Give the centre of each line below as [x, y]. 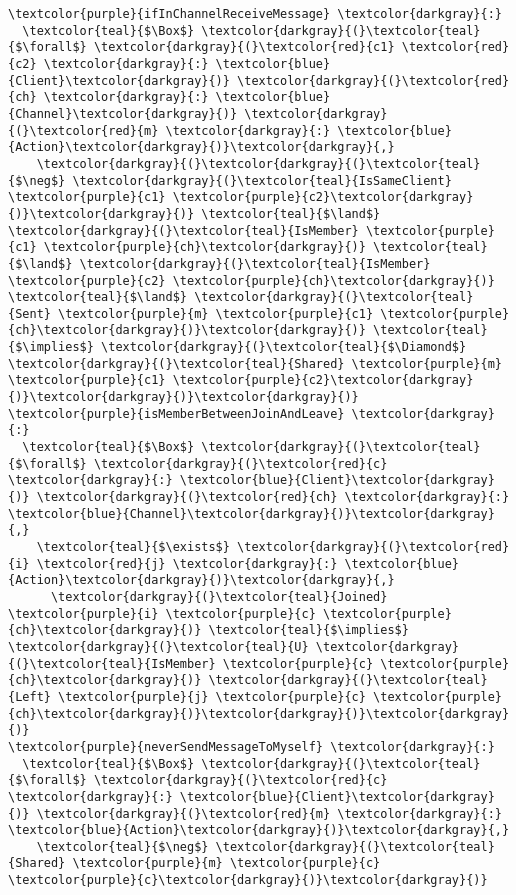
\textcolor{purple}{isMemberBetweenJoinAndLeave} [176, 413]
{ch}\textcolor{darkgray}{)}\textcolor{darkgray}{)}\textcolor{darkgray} [259, 713]
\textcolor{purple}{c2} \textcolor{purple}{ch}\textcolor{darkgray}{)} [251, 280]
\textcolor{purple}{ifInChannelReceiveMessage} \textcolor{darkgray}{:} [255, 14]
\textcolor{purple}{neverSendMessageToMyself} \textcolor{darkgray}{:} [251, 746]
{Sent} [29, 313]
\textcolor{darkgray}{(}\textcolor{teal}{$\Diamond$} [284, 347]
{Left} [29, 696]
